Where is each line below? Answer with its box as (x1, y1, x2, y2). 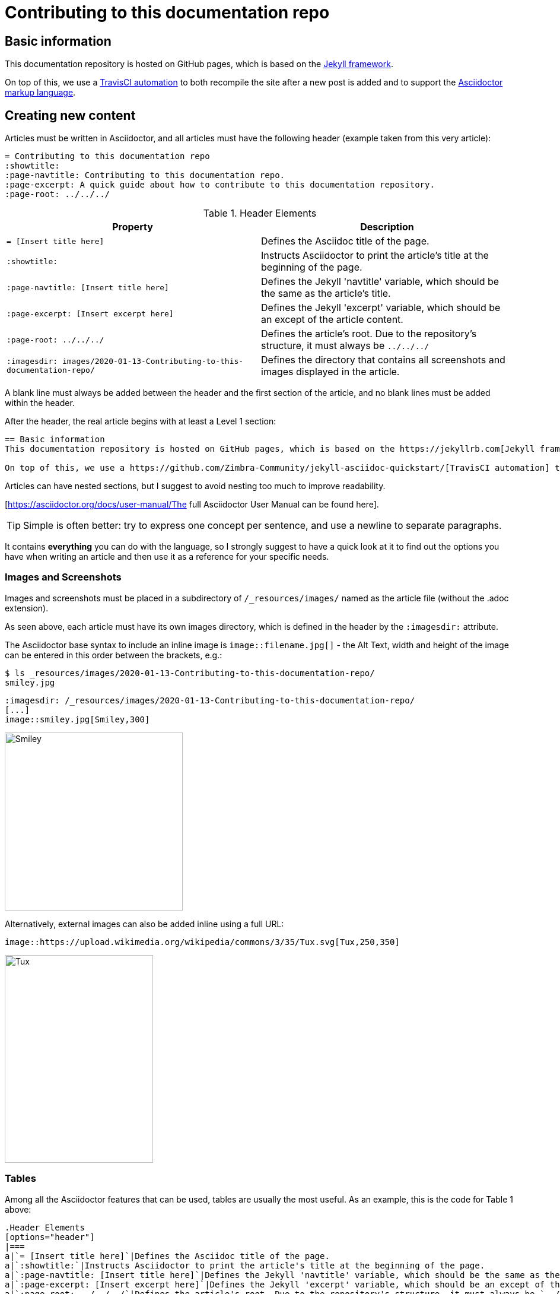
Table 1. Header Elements (203, 207, 317, 220)
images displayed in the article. (261, 366, 400, 378)
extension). (5, 602, 49, 613)
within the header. (5, 398, 75, 408)
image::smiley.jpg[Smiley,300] (5, 714, 150, 724)
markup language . (5, 87, 76, 98)
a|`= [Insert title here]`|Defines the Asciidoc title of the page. (5, 1251, 330, 1261)
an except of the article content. (261, 313, 403, 326)
